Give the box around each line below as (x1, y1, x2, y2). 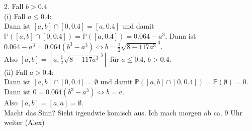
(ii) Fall (4, 66, 28, 77)
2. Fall (4, 1, 24, 11)
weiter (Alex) (4, 117, 45, 127)
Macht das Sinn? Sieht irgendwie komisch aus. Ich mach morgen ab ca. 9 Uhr (4, 107, 242, 117)
